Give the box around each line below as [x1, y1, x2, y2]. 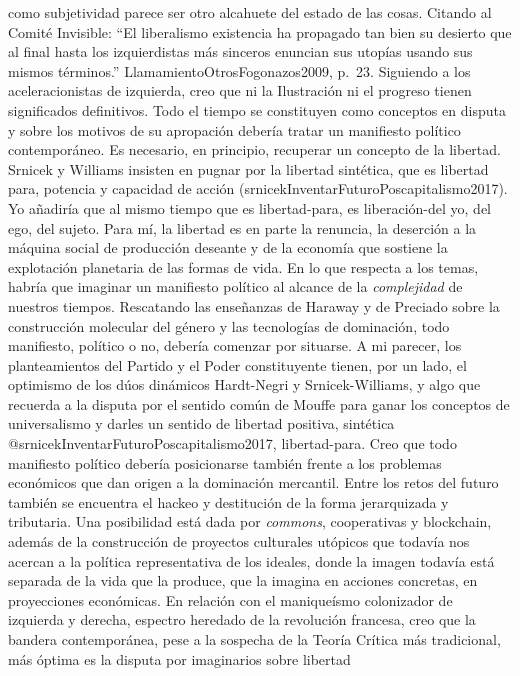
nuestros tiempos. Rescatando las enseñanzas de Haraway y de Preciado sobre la [8, 295, 500, 316]
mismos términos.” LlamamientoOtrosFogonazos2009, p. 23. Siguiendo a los [8, 60, 471, 81]
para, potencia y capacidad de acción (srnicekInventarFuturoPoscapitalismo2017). [8, 178, 508, 199]
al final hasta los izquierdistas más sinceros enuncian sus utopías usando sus [8, 41, 473, 62]
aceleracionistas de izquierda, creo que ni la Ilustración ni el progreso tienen [8, 80, 472, 101]
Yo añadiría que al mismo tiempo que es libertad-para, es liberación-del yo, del [8, 197, 491, 218]
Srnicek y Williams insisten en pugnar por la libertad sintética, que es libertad [8, 158, 489, 179]
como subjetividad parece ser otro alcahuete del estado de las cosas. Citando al [8, 2, 492, 22]
